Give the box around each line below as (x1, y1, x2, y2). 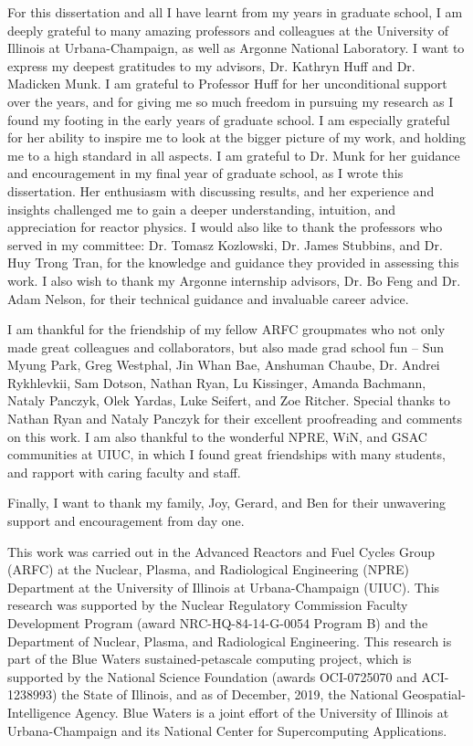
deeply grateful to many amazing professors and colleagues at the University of (7, 20, 449, 39)
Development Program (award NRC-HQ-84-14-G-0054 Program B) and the (7, 614, 428, 632)
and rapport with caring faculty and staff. (7, 462, 241, 481)
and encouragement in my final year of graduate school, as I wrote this (7, 163, 404, 183)
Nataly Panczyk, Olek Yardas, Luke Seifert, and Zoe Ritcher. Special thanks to (7, 391, 451, 410)
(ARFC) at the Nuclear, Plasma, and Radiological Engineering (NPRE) (7, 560, 410, 579)
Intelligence (7, 702, 71, 721)
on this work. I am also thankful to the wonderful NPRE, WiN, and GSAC (7, 426, 427, 446)
